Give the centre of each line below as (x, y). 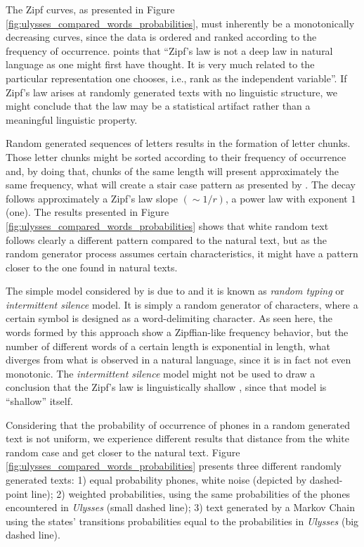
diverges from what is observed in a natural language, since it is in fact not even (178, 360)
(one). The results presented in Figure (87, 212)
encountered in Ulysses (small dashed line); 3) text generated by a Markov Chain (180, 507)
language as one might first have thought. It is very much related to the (160, 64)
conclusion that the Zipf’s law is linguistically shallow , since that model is (166, 387)
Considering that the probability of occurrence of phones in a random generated (178, 424)
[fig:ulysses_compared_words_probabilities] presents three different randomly (174, 466)
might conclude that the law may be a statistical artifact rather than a (158, 106)
